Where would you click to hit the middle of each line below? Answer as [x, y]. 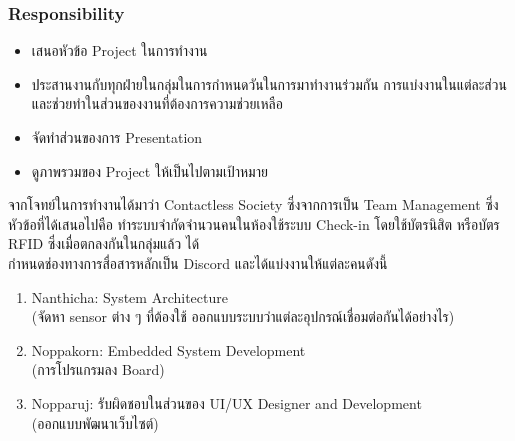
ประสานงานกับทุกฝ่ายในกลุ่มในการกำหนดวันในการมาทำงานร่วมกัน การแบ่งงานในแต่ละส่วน [269, 83]
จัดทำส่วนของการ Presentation [117, 137]
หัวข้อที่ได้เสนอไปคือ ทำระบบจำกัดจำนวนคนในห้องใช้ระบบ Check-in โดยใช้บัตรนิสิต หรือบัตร [254, 223]
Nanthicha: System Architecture [129, 296]
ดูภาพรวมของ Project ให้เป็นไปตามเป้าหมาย [149, 170]
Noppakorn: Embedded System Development [168, 349]
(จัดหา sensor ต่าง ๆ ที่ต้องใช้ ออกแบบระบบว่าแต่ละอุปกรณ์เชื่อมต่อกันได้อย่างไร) [243, 316]
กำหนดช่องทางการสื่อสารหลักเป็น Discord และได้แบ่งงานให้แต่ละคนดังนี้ [198, 262]
